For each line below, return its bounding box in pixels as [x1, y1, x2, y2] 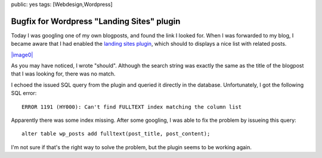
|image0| [11, 51, 33, 58]
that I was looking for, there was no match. [11, 70, 116, 77]
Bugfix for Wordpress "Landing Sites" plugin [11, 16, 181, 26]
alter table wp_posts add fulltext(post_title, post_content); [21, 131, 210, 137]
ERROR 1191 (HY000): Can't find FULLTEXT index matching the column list [21, 103, 242, 110]
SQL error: [11, 90, 37, 97]
